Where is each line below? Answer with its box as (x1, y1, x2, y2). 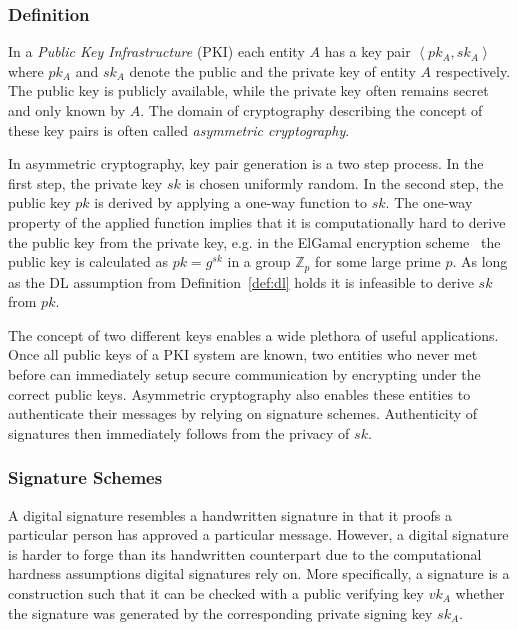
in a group (227, 251, 291, 272)
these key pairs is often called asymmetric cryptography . (8, 119, 350, 140)
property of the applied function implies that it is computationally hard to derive (8, 211, 506, 232)
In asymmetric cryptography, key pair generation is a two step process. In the (8, 153, 484, 174)
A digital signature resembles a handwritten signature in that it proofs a (8, 504, 452, 525)
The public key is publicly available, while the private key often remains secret (8, 80, 489, 101)
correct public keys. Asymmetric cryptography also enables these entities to (8, 383, 471, 404)
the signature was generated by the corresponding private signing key (8, 602, 433, 623)
